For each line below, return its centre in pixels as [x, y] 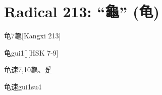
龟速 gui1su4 [23, 86]
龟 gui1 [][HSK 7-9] [31, 52]
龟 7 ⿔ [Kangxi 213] [33, 36]
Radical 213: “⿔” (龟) [82, 11]
